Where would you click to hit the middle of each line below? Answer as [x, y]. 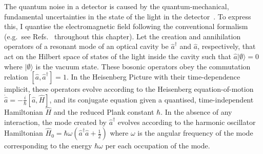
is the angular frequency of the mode [195, 133]
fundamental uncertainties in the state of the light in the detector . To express [128, 16]
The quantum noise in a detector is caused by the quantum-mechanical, [117, 6]
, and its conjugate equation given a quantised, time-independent [151, 99]
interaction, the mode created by [55, 122]
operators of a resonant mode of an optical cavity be [86, 46]
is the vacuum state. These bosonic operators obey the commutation [143, 66]
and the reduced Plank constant [104, 111]
